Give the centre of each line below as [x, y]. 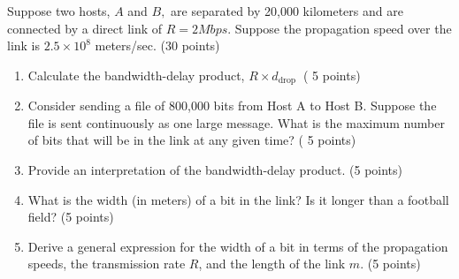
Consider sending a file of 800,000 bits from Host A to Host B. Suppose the [232, 106]
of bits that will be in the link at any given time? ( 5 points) [192, 140]
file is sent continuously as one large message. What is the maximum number [236, 122]
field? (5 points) [71, 217]
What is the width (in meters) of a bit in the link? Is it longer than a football [238, 199]
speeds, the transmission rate [107, 264]
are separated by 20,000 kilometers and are [287, 11]
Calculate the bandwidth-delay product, [136, 75]
